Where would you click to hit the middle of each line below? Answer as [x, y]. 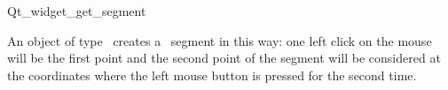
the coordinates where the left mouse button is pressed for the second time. [212, 75]
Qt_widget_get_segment [77, 11]
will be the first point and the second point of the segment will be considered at [224, 58]
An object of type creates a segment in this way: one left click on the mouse [220, 40]
